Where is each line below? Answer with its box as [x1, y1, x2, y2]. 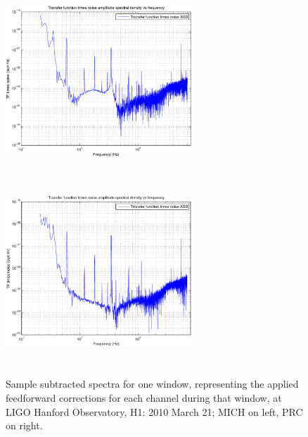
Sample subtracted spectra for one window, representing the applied [6, 376, 299, 391]
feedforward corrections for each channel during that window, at [6, 390, 282, 405]
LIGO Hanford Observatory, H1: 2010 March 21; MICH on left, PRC [6, 404, 303, 419]
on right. [6, 418, 43, 433]
